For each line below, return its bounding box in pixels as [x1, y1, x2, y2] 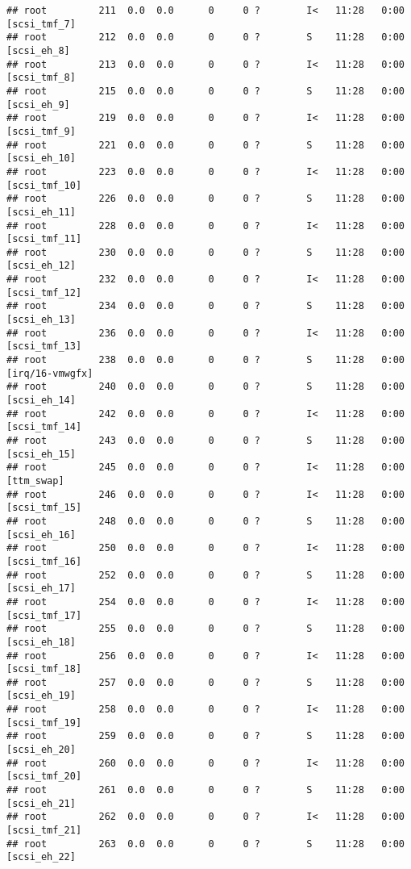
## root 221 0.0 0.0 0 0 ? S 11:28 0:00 [6, 139, 405, 151]
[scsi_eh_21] [6, 797, 76, 809]
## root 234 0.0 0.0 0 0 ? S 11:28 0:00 [6, 300, 405, 312]
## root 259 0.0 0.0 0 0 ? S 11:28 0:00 [6, 730, 405, 742]
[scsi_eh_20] [6, 744, 76, 756]
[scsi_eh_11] [6, 206, 76, 218]
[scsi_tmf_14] [6, 421, 82, 433]
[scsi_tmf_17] [6, 609, 82, 621]
